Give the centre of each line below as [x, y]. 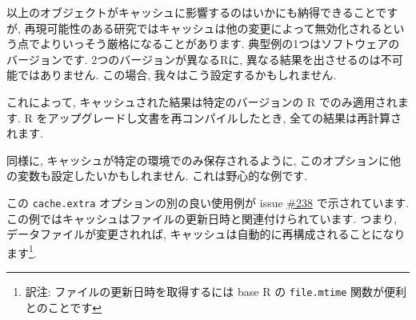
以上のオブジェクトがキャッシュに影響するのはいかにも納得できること [191, 12]
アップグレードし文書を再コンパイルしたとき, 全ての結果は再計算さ [225, 117]
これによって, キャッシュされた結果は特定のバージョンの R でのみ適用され [202, 101]
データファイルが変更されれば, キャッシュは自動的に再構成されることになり [206, 234]
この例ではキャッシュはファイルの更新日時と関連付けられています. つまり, [202, 218]
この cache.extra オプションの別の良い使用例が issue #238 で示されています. [208, 202]
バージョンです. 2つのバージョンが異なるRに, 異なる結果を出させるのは [194, 59]
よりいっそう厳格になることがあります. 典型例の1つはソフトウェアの [220, 44]
